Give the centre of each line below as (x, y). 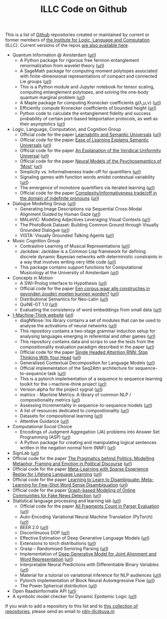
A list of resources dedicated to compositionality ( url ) (75, 411)
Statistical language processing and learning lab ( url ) (67, 501)
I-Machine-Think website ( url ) (43, 315)
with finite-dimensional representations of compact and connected (88, 76)
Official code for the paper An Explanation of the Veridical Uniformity (90, 150)
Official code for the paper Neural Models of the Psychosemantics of (90, 161)
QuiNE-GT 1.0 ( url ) (39, 305)
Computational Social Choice (42, 427)
